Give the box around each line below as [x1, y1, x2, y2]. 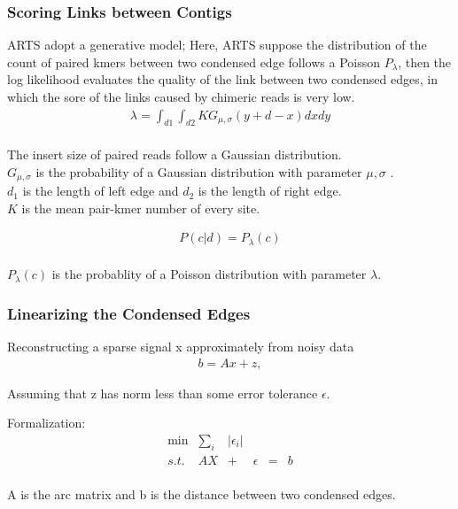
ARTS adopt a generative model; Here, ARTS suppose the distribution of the [7, 35, 427, 54]
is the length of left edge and [22, 181, 179, 200]
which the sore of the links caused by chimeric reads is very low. [7, 88, 355, 105]
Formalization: [7, 413, 86, 432]
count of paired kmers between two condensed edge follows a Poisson [7, 52, 380, 71]
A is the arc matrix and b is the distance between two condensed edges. [7, 484, 396, 503]
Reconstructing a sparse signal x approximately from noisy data [7, 337, 354, 356]
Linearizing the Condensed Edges [7, 302, 251, 324]
